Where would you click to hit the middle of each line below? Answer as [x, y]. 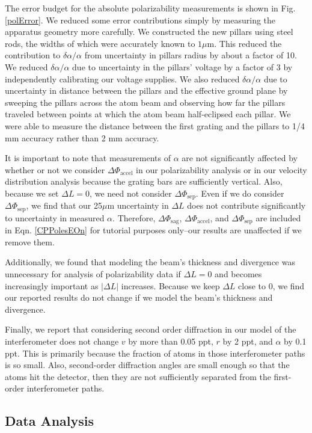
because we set [32, 193]
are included [278, 217]
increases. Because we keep [170, 285]
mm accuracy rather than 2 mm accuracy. [82, 137]
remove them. [30, 241]
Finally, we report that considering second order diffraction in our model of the [151, 329]
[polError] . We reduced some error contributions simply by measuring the [140, 20]
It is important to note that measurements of [88, 158]
